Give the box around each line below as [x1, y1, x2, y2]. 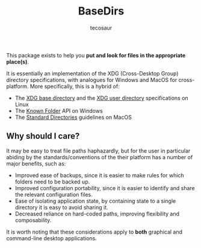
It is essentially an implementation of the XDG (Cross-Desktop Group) [6, 69, 179, 77]
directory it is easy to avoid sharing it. [14, 203, 108, 211]
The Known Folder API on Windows [14, 107, 104, 114]
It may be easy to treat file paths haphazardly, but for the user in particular [6, 147, 191, 154]
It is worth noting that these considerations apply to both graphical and [6, 228, 182, 235]
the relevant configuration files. [14, 191, 93, 198]
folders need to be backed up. [14, 178, 90, 185]
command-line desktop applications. [6, 234, 97, 242]
